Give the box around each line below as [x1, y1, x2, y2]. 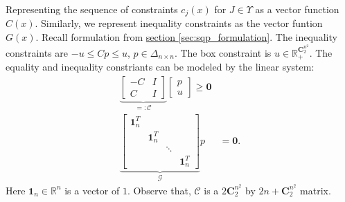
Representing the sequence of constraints [6, 2, 178, 16]
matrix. [300, 183, 331, 197]
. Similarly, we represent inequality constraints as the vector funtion [35, 16, 323, 30]
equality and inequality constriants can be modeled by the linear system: [6, 59, 315, 74]
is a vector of [64, 183, 120, 197]
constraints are [6, 45, 69, 59]
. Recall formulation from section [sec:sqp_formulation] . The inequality [35, 30, 337, 44]
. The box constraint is [174, 45, 272, 59]
